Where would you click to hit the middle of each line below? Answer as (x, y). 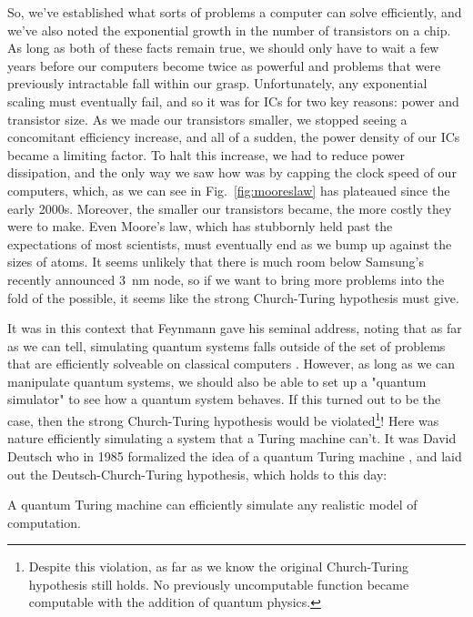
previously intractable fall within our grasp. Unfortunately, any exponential (217, 83)
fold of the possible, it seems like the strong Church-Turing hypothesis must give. (233, 297)
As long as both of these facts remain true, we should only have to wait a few (223, 48)
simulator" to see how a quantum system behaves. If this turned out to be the (224, 399)
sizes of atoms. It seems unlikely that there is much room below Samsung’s (216, 262)
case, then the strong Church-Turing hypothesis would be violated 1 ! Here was (223, 419)
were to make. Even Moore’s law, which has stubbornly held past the (200, 226)
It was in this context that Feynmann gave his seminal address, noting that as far (235, 328)
